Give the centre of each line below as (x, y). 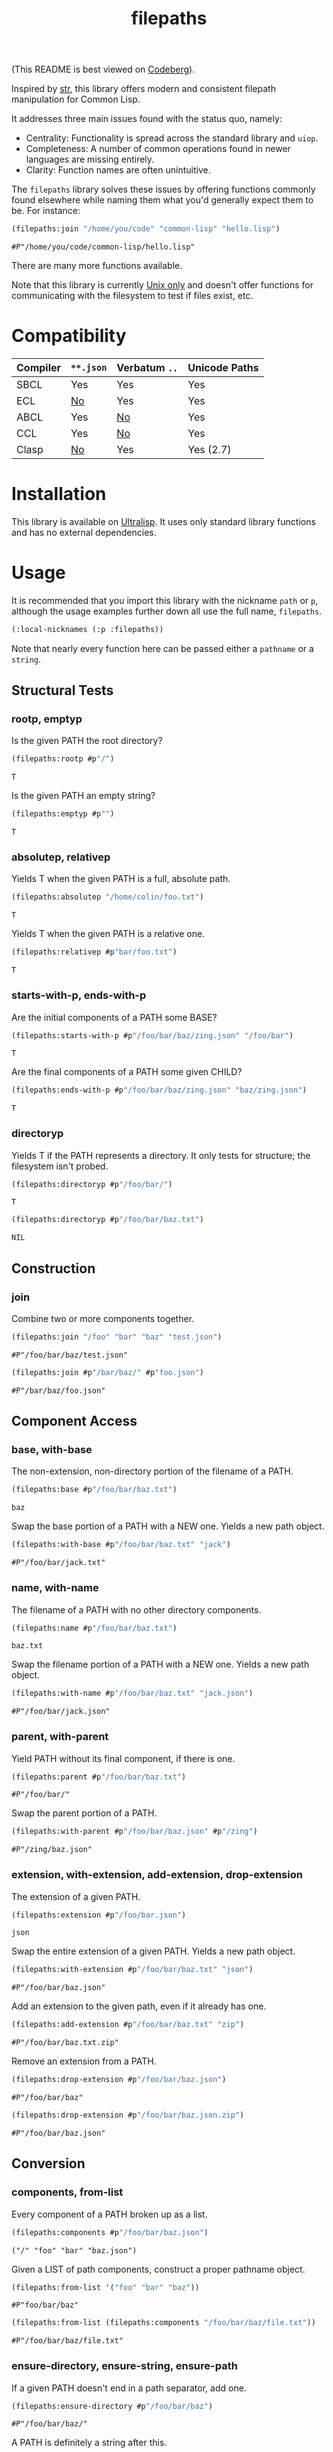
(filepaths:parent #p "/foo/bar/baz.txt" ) (99, 1777)
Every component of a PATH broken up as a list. (109, 2214)
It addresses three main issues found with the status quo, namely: (147, 119)
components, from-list (67, 2192)
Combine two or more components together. (103, 1319)
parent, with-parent (60, 1737)
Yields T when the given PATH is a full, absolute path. (121, 879)
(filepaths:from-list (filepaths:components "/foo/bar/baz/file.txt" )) (163, 2323)
